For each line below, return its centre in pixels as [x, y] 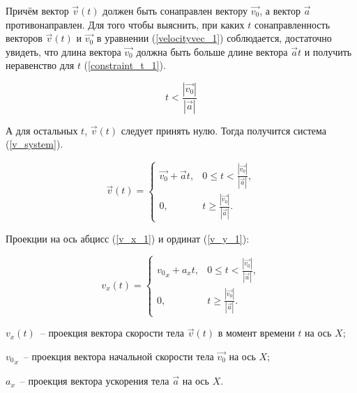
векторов [24, 38]
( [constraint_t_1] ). [125, 65]
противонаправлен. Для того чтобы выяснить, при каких [125, 24]
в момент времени [256, 333]
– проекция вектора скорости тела [112, 333]
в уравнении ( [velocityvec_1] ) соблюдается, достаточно [214, 38]
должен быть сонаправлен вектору [175, 10]
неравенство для [40, 65]
